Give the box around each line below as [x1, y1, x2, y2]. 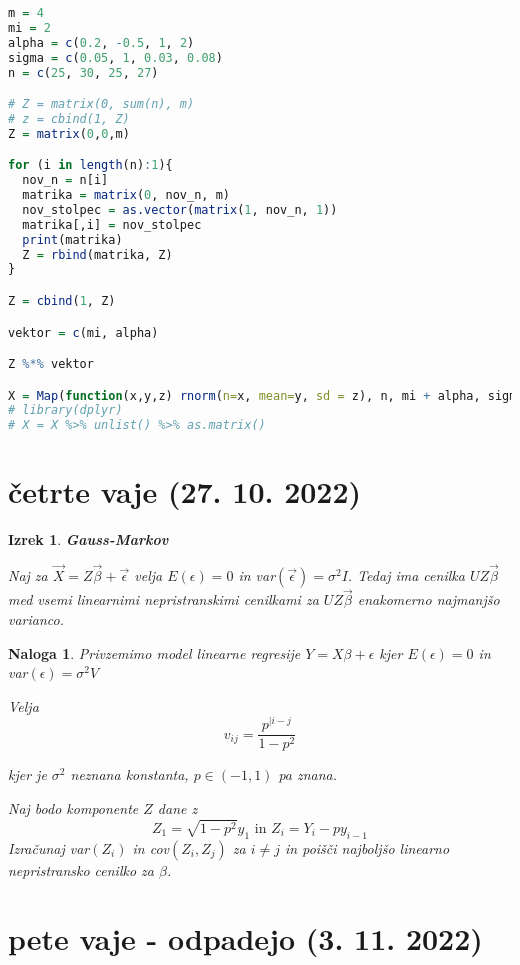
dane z [157, 798, 198, 819]
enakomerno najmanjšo [357, 589, 500, 610]
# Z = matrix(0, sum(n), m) [8, 97, 195, 112]
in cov [132, 837, 169, 858]
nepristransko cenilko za [8, 859, 154, 880]
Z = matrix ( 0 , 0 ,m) [8, 126, 130, 141]
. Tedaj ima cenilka [347, 565, 465, 586]
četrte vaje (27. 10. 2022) [8, 471, 362, 512]
